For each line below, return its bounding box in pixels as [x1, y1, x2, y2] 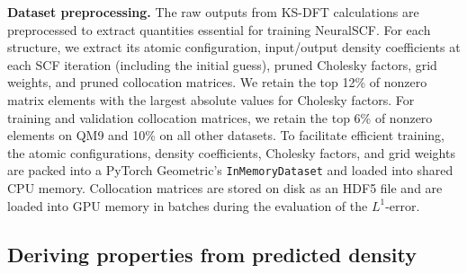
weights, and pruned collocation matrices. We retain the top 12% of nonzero [7, 73, 427, 92]
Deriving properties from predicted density [7, 240, 417, 268]
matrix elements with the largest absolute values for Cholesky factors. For [7, 90, 415, 109]
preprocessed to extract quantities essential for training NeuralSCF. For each [7, 20, 431, 39]
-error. [385, 196, 420, 215]
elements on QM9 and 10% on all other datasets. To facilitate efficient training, [7, 126, 445, 145]
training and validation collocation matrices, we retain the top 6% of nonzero [7, 108, 433, 127]
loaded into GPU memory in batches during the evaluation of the [7, 196, 368, 215]
